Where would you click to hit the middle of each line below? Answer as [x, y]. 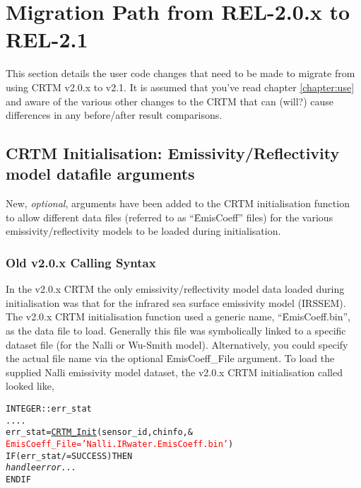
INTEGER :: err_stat [49, 409]
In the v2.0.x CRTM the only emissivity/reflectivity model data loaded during [175, 289]
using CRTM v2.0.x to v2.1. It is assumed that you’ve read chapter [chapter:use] [180, 87]
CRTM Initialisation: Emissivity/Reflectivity [173, 153]
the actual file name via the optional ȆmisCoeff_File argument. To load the [170, 358]
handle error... [41, 468]
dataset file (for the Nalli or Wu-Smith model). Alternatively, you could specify [177, 344]
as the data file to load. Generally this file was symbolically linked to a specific [176, 331]
